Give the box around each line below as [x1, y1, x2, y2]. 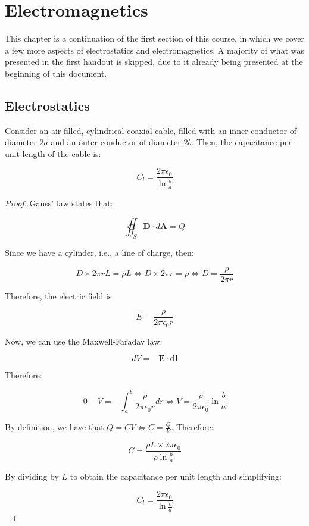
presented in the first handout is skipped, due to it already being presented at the [5, 55, 303, 68]
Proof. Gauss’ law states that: [5, 196, 113, 209]
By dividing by [5, 470, 59, 483]
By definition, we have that [5, 421, 104, 433]
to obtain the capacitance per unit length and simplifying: [70, 470, 282, 483]
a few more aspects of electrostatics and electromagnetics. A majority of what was [5, 43, 304, 56]
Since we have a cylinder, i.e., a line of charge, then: [5, 246, 194, 259]
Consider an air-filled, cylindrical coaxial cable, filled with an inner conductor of [5, 124, 296, 136]
